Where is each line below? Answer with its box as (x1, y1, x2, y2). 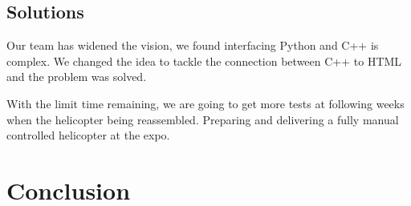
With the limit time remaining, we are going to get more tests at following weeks (6, 95, 405, 111)
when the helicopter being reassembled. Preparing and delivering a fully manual (6, 111, 399, 127)
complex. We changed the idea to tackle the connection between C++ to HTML (6, 52, 402, 69)
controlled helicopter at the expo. (6, 127, 170, 143)
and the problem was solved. (6, 68, 147, 85)
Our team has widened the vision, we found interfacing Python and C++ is (6, 37, 379, 54)
